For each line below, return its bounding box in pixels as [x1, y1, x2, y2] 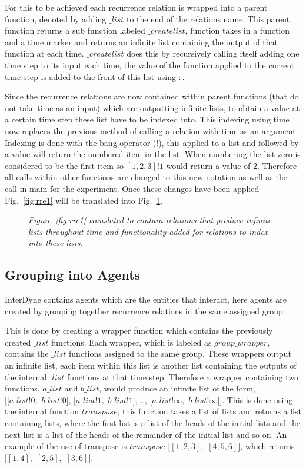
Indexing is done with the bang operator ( [5, 136, 157, 148]
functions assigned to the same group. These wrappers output [69, 347, 291, 360]
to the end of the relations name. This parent [127, 12, 290, 25]
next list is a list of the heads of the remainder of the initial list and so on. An [5, 428, 287, 440]
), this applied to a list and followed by [158, 136, 299, 148]
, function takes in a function [185, 24, 290, 36]
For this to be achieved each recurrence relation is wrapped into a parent [5, 1, 268, 13]
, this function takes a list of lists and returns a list [117, 405, 301, 417]
